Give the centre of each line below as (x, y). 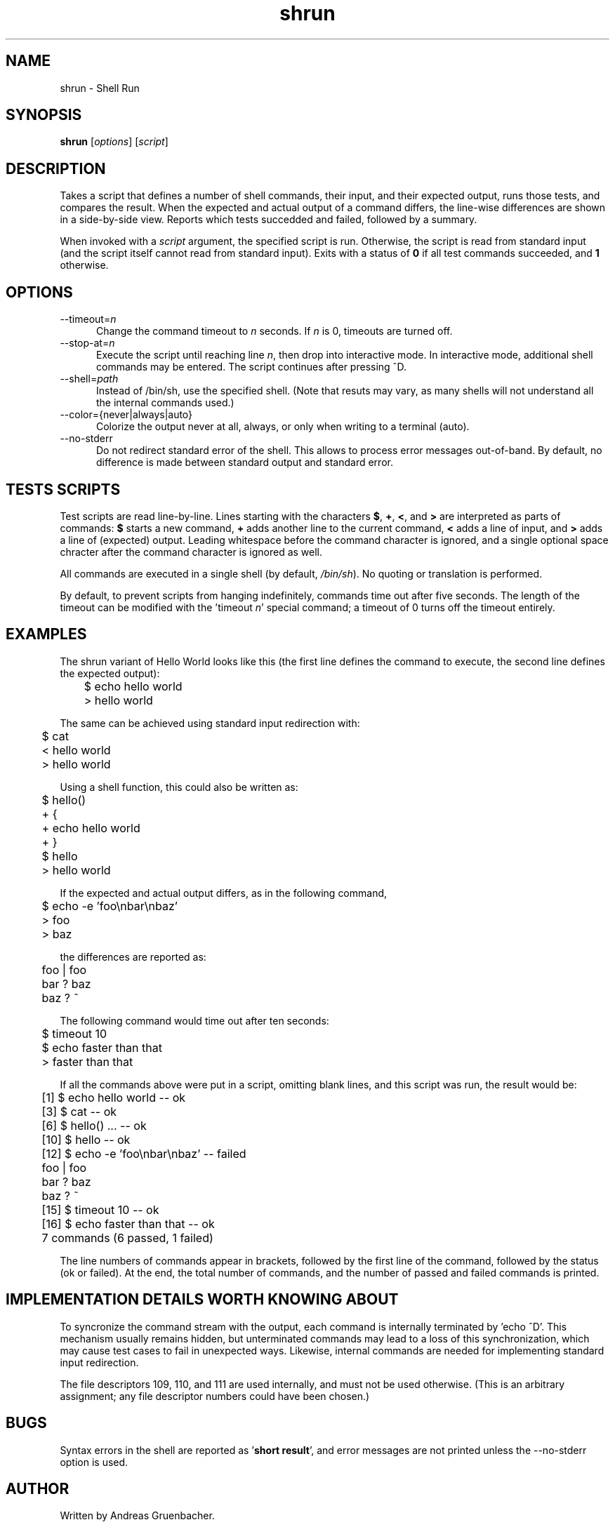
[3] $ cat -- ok (79, 1111)
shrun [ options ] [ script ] (114, 142)
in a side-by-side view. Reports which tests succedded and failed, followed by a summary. (269, 220)
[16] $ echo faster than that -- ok (128, 1223)
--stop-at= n (87, 343)
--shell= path (89, 379)
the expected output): (110, 673)
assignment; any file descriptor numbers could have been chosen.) (215, 1396)
